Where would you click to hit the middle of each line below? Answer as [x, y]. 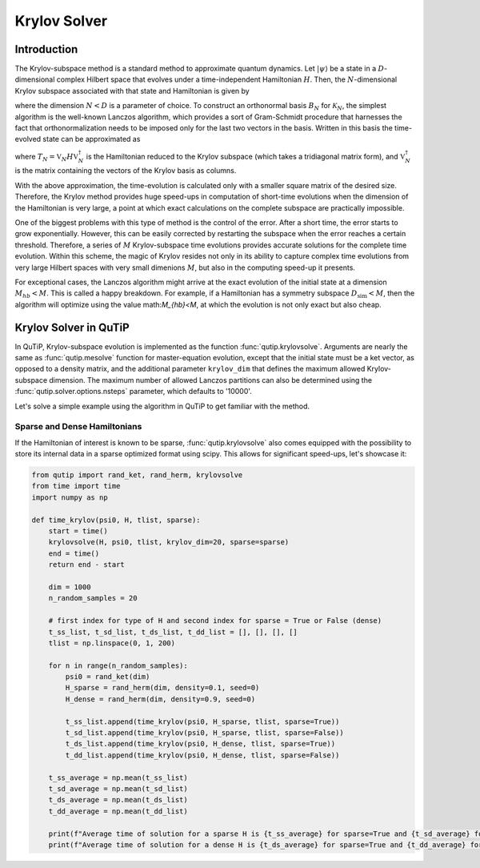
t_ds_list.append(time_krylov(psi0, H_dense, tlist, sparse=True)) [200, 744]
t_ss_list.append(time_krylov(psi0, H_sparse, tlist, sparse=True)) [202, 721]
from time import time [76, 486]
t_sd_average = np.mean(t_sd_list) [118, 789]
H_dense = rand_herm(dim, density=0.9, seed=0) [160, 699]
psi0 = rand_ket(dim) [108, 677]
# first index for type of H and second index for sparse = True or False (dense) [215, 621]
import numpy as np [70, 497]
